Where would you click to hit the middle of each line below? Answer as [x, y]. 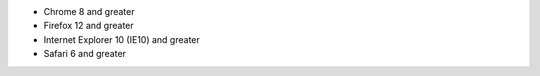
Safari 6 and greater [85, 54]
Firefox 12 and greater [88, 26]
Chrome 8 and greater [89, 11]
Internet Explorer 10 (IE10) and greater [121, 39]
